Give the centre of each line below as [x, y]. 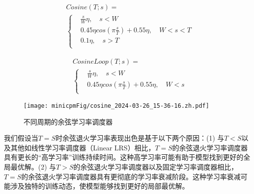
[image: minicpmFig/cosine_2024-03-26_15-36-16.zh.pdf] [116, 106]
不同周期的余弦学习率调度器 [68, 121]
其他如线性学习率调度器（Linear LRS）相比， [83, 147]
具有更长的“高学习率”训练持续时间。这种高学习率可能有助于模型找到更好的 [124, 157]
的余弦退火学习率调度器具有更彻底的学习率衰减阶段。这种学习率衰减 [131, 176]
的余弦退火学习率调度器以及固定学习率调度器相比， [156, 167]
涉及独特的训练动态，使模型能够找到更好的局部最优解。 [100, 186]
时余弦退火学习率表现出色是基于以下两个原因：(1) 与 [140, 138]
